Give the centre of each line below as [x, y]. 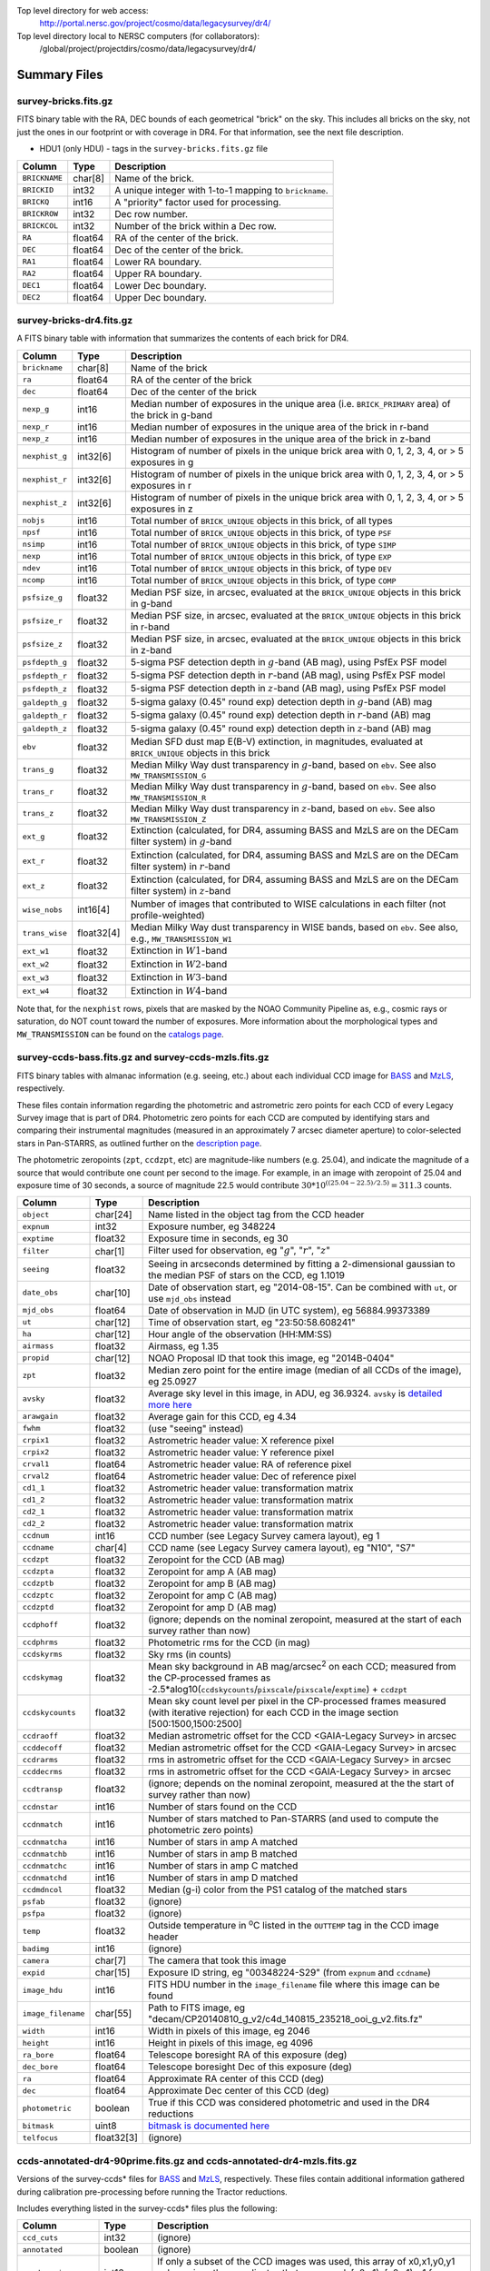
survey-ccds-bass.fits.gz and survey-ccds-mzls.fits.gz [143, 1057]
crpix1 [36, 1440]
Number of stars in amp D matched [223, 1878]
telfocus [40, 2138]
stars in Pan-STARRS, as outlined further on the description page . [139, 1143]
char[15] [113, 1973]
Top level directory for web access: [83, 10]
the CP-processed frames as [210, 1678]
